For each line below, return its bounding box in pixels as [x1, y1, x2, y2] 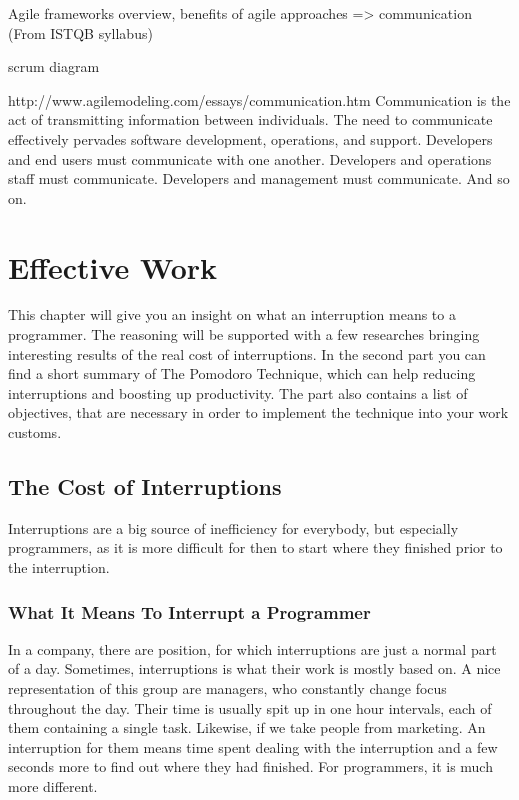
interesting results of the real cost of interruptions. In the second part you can [8, 343, 486, 364]
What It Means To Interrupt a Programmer [8, 599, 371, 624]
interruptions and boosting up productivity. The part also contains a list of [8, 382, 468, 403]
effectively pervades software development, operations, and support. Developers [8, 128, 493, 149]
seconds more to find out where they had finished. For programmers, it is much [8, 756, 493, 777]
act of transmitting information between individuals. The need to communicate [8, 109, 493, 130]
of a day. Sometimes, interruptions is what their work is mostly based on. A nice [8, 658, 501, 679]
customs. [8, 422, 62, 443]
